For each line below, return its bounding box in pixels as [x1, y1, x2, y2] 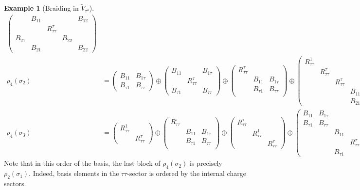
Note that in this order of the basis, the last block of [4, 158, 161, 168]
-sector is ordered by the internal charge [127, 168, 246, 178]
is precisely [190, 158, 222, 168]
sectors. [4, 178, 26, 188]
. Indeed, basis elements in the [29, 168, 119, 178]
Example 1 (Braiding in [4, 3, 79, 13]
